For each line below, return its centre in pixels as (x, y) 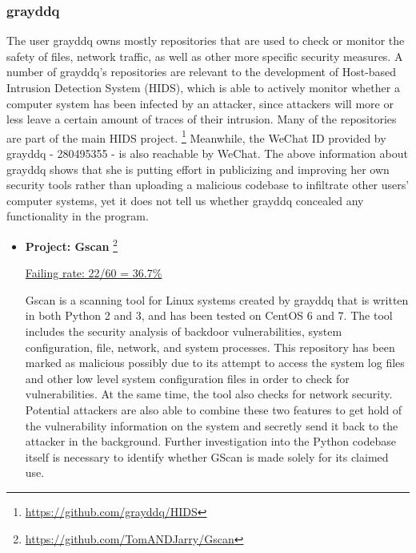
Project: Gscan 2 (71, 245)
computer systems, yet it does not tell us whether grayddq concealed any (185, 200)
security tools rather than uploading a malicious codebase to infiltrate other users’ (208, 185)
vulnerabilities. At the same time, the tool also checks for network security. (209, 394)
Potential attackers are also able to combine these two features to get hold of (214, 410)
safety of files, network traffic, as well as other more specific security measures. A (205, 56)
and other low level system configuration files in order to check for (187, 378)
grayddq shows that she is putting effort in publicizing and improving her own (198, 169)
